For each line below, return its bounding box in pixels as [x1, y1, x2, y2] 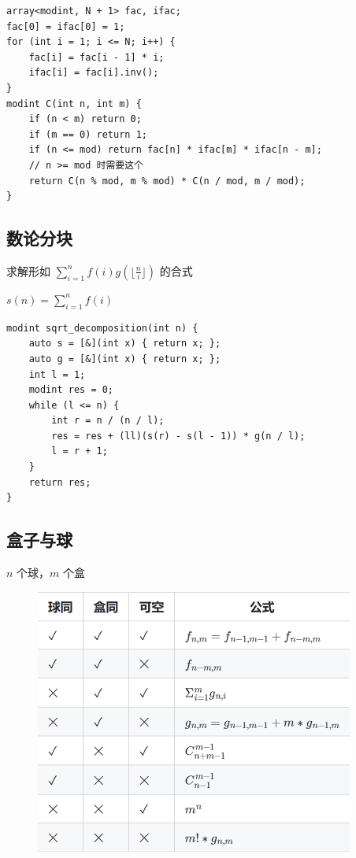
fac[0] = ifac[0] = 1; [6, 20, 125, 32]
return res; [28, 476, 91, 488]
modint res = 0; [28, 384, 114, 396]
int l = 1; [28, 368, 86, 380]
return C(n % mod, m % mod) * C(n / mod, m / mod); [28, 175, 306, 187]
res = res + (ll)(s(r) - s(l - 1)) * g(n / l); [51, 430, 306, 442]
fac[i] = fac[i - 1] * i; [28, 51, 165, 63]
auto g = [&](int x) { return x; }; [28, 353, 221, 364]
